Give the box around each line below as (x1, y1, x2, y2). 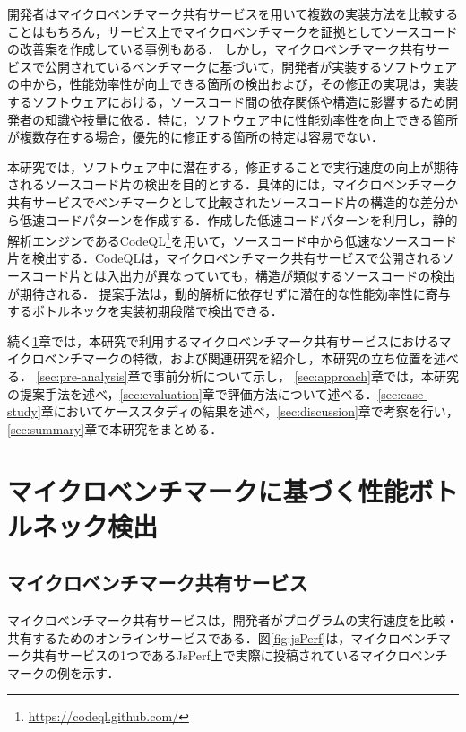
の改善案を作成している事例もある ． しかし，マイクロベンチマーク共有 (7, 39, 425, 58)
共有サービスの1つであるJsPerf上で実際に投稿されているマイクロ (31, 646, 410, 665)
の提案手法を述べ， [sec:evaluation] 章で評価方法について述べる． (7, 384, 378, 403)
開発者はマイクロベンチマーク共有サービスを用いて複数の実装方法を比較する (7, 4, 459, 22)
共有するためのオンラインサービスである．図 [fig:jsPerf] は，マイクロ (7, 628, 401, 647)
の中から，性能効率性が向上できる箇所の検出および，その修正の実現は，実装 (7, 74, 459, 93)
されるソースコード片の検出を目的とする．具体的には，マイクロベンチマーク (7, 175, 458, 194)
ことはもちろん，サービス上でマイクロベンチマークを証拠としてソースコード (7, 22, 458, 40)
